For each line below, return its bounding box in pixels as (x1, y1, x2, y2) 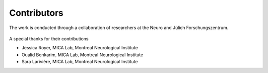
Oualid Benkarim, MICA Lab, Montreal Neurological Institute (21, 52, 143, 58)
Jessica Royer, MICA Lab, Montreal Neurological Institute (21, 45, 138, 51)
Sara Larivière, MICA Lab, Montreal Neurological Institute (21, 59, 138, 65)
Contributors (9, 7, 64, 18)
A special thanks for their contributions (9, 36, 89, 41)
